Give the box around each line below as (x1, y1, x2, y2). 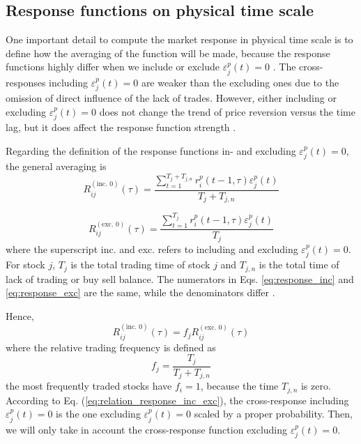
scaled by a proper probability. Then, (194, 406, 353, 421)
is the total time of (259, 257, 339, 272)
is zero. (300, 378, 331, 393)
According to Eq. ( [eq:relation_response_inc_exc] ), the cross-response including (6, 392, 349, 407)
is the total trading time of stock (70, 257, 210, 272)
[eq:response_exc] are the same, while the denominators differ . (6, 285, 275, 300)
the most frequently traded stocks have (6, 378, 172, 393)
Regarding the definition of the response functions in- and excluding (6, 143, 296, 158)
